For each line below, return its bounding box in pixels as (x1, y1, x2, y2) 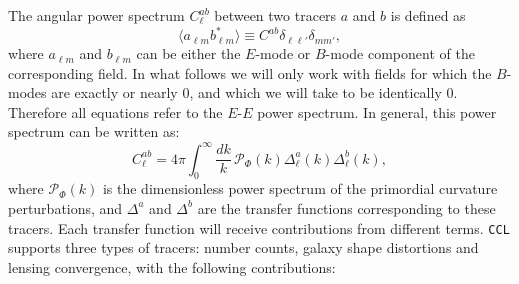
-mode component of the (325, 43, 475, 64)
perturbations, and (8, 197, 123, 218)
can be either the (136, 43, 241, 64)
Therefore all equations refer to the (8, 101, 223, 122)
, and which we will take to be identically (189, 82, 442, 103)
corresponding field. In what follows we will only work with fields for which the (8, 62, 492, 83)
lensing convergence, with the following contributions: (8, 256, 336, 277)
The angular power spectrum (8, 5, 185, 25)
